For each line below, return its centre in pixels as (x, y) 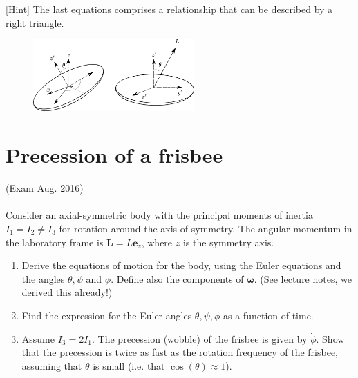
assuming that (52, 365)
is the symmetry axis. (228, 242)
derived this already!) (67, 292)
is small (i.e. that (129, 365)
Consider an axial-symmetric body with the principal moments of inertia (159, 215)
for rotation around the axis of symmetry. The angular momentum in (206, 228)
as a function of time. (268, 315)
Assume (38, 338)
